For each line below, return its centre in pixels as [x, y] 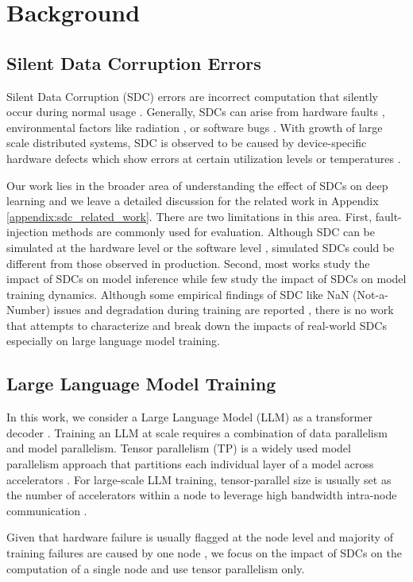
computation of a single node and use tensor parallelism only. [156, 568]
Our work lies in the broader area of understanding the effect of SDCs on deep [197, 185]
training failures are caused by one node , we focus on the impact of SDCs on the [204, 553]
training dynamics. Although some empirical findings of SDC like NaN [178, 294]
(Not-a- [371, 294]
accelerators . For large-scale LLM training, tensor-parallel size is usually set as [199, 479]
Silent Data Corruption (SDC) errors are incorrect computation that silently [192, 96]
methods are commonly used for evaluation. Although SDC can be [214, 232]
